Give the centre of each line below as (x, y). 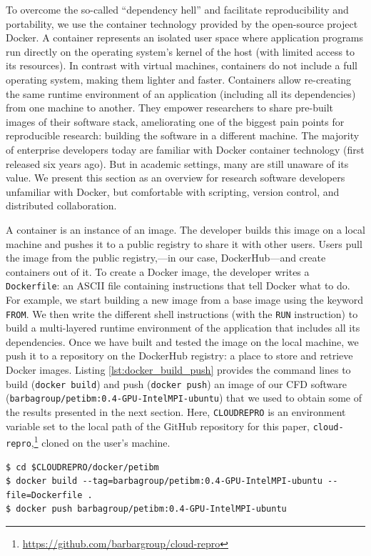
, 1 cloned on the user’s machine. (101, 441)
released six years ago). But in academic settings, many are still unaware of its (177, 163)
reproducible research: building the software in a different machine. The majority (183, 135)
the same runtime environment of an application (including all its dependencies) (181, 93)
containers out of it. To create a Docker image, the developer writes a (158, 271)
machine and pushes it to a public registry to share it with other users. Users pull (184, 243)
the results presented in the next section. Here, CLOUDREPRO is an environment (176, 411)
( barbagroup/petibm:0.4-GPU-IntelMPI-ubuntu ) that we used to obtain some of (184, 398)
